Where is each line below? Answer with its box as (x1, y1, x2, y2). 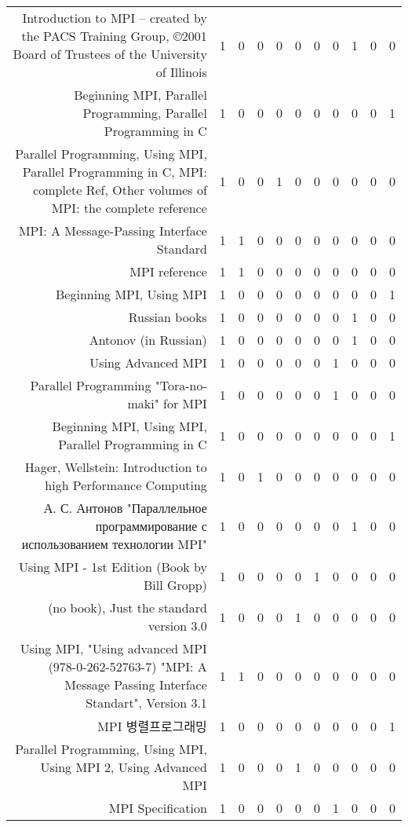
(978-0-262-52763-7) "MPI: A (48, 657, 207, 675)
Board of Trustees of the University (13, 45, 207, 63)
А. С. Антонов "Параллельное (43, 499, 207, 517)
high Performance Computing (45, 476, 207, 494)
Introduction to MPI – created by (22, 9, 207, 27)
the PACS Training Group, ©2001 (21, 27, 207, 45)
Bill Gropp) (143, 576, 207, 594)
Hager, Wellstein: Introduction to (24, 458, 207, 476)
